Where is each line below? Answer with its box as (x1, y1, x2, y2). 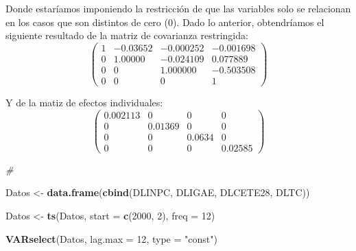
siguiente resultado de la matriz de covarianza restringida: (5, 28, 248, 43)
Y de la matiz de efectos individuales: (5, 95, 163, 109)
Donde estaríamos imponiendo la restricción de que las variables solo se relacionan (5, 1, 351, 15)
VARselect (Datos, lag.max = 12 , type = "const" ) (5, 231, 217, 246)
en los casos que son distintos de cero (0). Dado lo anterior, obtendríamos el (5, 14, 324, 29)
